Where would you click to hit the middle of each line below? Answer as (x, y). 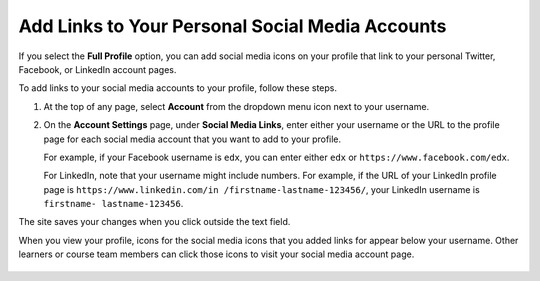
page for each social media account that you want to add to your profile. (192, 139)
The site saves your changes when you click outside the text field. (154, 222)
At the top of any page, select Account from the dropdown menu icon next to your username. (236, 106)
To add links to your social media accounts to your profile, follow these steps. (177, 88)
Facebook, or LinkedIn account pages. (97, 69)
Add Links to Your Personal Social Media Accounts (232, 26)
